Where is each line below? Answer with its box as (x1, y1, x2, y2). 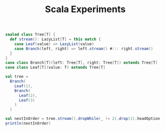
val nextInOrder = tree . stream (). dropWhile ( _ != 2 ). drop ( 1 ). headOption (5, 116, 160, 121)
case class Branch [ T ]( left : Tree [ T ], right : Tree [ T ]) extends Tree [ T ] (5, 60, 158, 65)
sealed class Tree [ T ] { (5, 32, 56, 37)
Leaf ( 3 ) (18, 98, 36, 103)
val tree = (5, 74, 28, 79)
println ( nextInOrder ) (5, 121, 51, 126)
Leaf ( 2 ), (18, 93, 38, 98)
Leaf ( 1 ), (14, 83, 33, 89)
